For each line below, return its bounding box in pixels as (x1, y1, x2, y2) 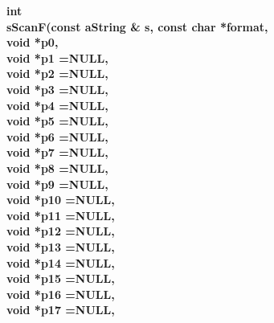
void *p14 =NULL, (6, 254, 115, 271)
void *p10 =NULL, (6, 191, 115, 208)
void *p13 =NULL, (6, 238, 115, 255)
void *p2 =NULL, (6, 65, 108, 82)
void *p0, (6, 34, 59, 51)
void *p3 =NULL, (6, 80, 108, 97)
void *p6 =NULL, (6, 128, 108, 145)
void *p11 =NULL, (6, 206, 115, 223)
